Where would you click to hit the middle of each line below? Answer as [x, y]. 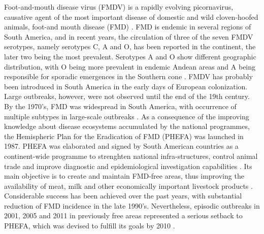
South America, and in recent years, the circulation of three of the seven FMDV [129, 36]
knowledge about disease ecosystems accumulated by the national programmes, [127, 126]
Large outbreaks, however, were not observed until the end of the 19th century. [127, 96]
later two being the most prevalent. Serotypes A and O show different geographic [130, 56]
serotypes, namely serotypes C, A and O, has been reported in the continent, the [130, 46]
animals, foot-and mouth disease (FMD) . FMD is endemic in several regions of [128, 27]
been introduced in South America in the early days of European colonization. [126, 86]
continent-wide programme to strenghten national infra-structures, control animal [131, 156]
